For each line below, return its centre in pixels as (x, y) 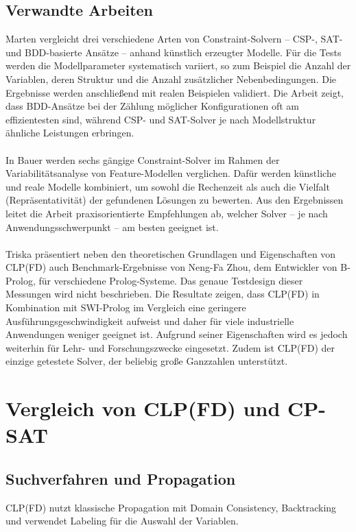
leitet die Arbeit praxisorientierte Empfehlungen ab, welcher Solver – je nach (167, 213)
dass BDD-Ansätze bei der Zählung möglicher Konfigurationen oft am (152, 106)
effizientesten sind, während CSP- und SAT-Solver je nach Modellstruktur (161, 119)
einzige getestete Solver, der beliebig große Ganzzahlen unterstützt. (147, 361)
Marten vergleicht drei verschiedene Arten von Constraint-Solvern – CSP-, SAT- (174, 39)
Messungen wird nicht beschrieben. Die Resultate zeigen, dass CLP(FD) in (163, 294)
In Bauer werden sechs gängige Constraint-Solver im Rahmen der (143, 159)
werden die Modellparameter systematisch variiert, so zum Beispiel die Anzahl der (178, 65)
